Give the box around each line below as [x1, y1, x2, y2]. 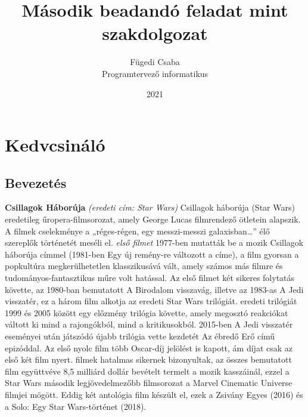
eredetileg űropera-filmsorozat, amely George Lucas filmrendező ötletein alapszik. [5, 213, 301, 226]
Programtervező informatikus [101, 67, 209, 79]
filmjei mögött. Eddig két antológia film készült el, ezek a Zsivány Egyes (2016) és [5, 388, 303, 400]
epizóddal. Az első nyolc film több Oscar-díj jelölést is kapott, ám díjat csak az [5, 341, 293, 354]
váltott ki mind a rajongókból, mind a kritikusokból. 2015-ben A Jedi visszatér [5, 318, 293, 330]
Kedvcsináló [5, 132, 105, 157]
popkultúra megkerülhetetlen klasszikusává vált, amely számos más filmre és [5, 260, 283, 272]
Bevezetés [5, 173, 67, 191]
